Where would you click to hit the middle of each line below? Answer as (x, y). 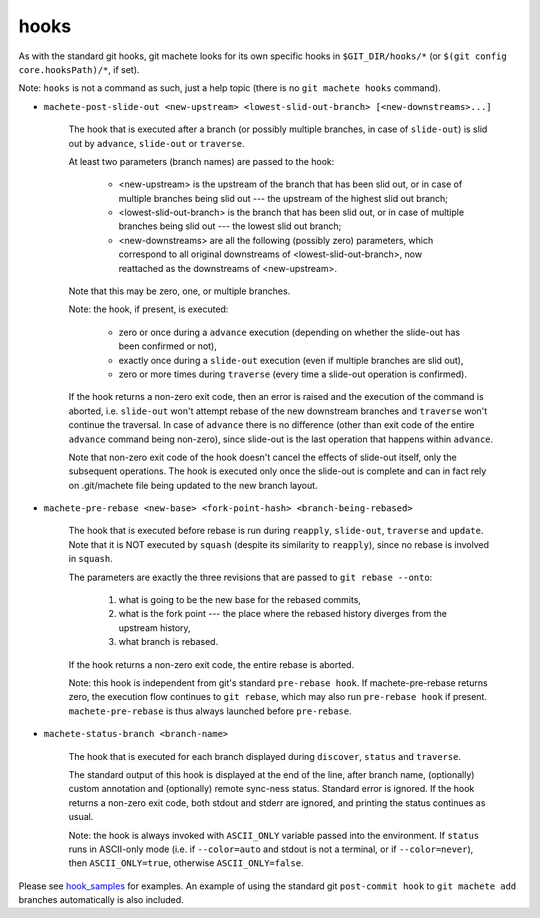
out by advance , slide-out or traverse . (156, 143)
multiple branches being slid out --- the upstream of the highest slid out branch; (283, 198)
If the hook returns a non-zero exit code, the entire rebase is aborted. (211, 664)
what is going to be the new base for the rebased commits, (240, 600)
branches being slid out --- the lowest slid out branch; (230, 226)
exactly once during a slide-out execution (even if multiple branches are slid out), (291, 360)
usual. (81, 817)
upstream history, (154, 627)
